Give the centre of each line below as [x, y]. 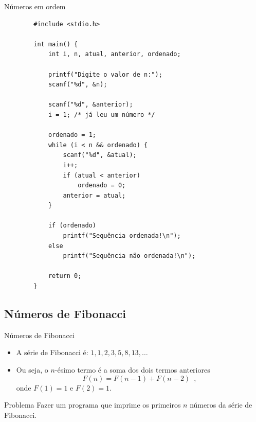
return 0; [65, 276]
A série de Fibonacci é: [52, 352]
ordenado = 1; [72, 135]
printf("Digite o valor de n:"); [105, 74]
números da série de [221, 405]
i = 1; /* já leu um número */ [102, 115]
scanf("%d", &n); [78, 85]
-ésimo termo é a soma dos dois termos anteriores [132, 370]
